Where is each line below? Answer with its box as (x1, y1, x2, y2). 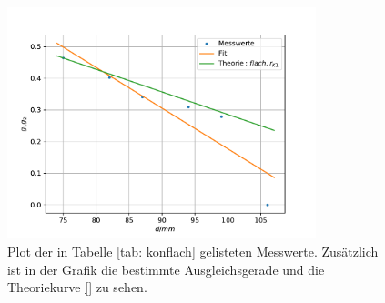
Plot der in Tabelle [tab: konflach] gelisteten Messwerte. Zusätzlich (7, 241, 379, 260)
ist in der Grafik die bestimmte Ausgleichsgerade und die (7, 259, 325, 278)
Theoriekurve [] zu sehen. (7, 278, 147, 297)
